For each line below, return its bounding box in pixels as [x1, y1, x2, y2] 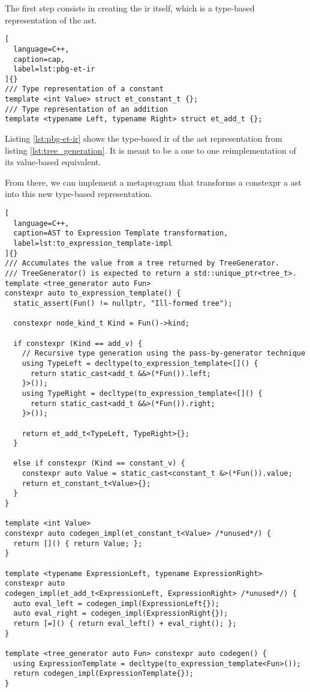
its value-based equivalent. [5, 156, 101, 168]
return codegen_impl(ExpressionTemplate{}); [13, 669, 194, 678]
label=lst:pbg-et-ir [13, 65, 95, 74]
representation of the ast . [5, 13, 97, 26]
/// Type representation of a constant [5, 85, 164, 94]
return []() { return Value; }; [13, 539, 143, 548]
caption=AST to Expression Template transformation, [13, 229, 228, 238]
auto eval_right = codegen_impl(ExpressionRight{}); [13, 609, 228, 618]
